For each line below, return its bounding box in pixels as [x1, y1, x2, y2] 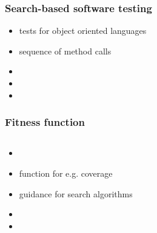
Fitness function [5, 114, 85, 130]
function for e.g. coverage [19, 167, 113, 179]
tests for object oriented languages [19, 24, 147, 37]
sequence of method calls [19, 44, 112, 57]
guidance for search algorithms [19, 187, 133, 200]
